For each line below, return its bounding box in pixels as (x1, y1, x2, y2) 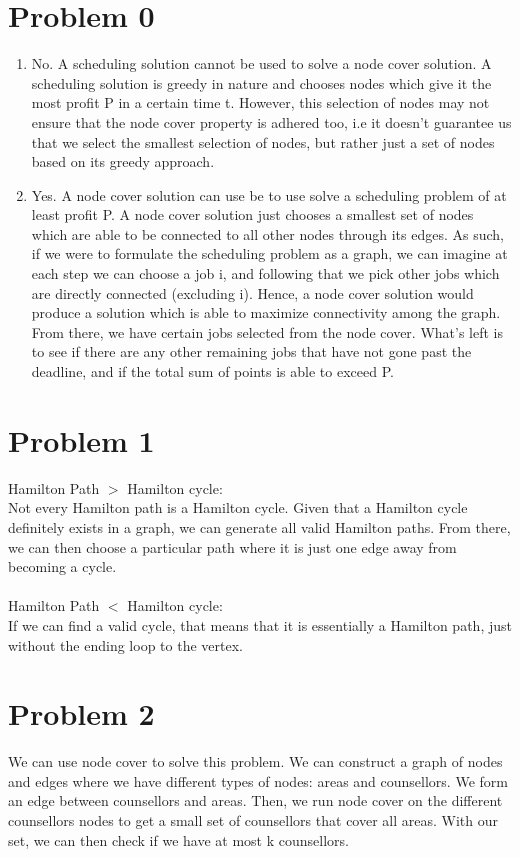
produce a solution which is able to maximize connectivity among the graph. (31, 302, 501, 323)
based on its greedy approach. (31, 151, 215, 172)
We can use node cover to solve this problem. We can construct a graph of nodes (8, 751, 503, 772)
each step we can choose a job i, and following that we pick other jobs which (31, 263, 500, 284)
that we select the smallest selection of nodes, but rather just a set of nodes (31, 131, 495, 152)
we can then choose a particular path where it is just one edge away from (8, 536, 457, 557)
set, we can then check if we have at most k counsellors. (8, 829, 349, 850)
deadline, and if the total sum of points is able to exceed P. (31, 361, 394, 382)
